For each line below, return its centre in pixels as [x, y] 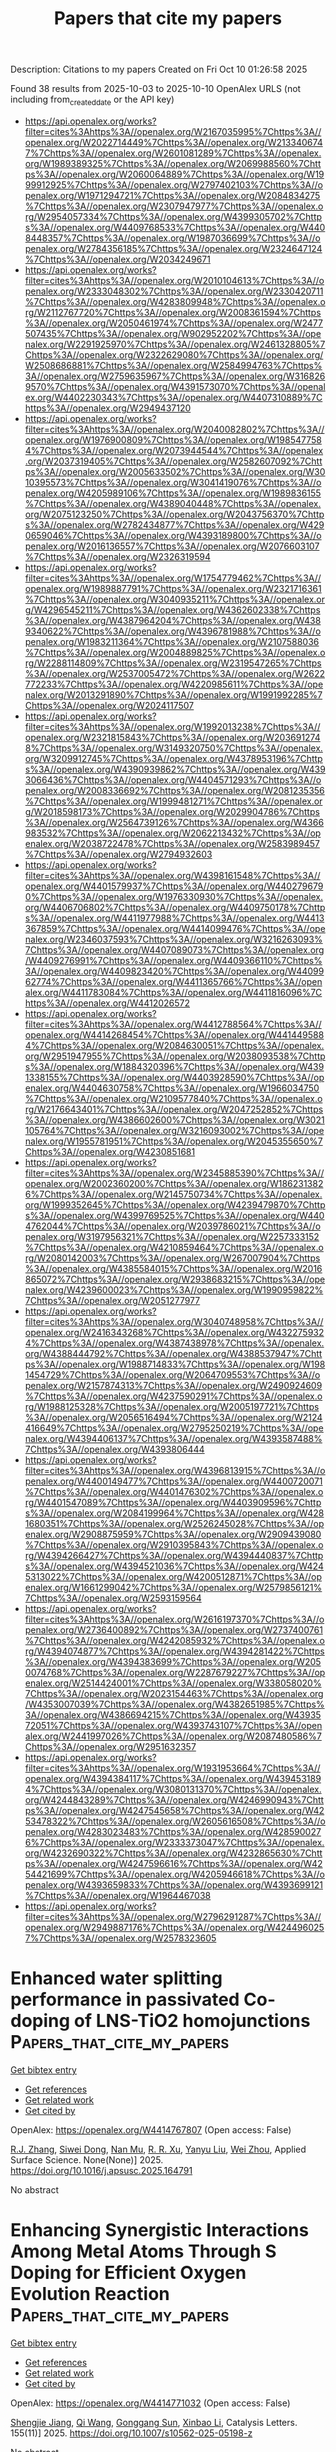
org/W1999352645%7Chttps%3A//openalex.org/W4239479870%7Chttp [175, 1204]
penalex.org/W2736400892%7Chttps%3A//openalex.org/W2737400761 [173, 1629]
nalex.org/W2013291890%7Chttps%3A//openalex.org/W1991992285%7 [173, 694]
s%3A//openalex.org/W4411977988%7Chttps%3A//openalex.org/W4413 [174, 918]
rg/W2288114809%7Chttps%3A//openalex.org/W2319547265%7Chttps [173, 663]
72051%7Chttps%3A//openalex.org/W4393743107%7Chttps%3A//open [173, 1725]
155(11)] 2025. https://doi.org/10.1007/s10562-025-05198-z [131, 2433]
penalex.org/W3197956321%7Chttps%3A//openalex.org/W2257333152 [172, 1236]
